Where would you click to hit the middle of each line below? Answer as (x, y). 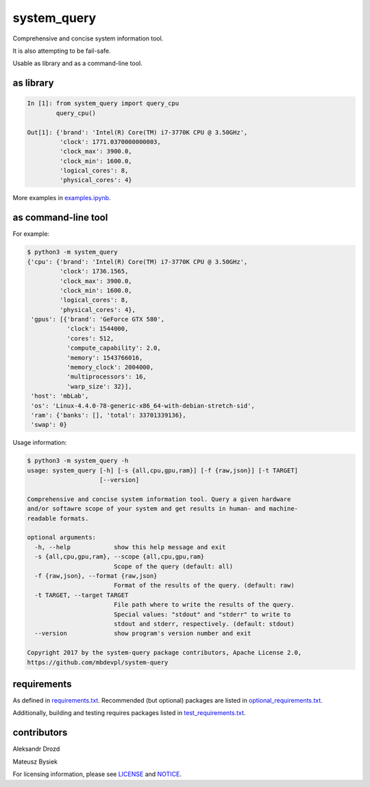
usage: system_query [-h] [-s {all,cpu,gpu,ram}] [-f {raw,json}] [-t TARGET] (162, 470)
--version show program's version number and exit (143, 633)
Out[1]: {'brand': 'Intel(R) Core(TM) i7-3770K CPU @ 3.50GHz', (137, 132)
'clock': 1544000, (98, 329)
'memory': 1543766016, (105, 358)
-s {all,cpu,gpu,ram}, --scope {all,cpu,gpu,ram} (120, 557)
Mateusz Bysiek (35, 762)
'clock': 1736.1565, (94, 271)
